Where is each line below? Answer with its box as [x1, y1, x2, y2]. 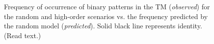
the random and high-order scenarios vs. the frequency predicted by [4, 11, 208, 21]
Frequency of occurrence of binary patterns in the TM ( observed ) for [4, 1, 210, 11]
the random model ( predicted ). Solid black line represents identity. [4, 21, 202, 31]
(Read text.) [4, 30, 41, 40]
